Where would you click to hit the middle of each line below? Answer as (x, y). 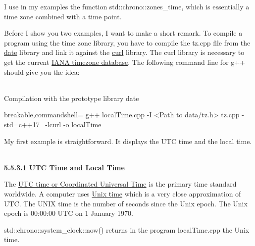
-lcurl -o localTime (73, 124)
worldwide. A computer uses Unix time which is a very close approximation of (123, 193)
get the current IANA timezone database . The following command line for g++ (125, 62)
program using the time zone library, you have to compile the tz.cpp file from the (127, 42)
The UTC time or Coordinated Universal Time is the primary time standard (120, 184)
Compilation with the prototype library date (72, 98)
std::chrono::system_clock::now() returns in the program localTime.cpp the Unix (127, 229)
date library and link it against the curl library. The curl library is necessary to (124, 52)
